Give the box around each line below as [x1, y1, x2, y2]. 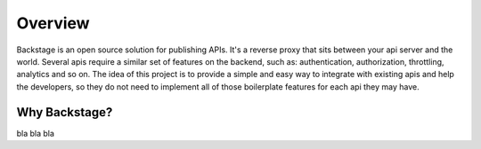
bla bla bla [16, 128, 55, 138]
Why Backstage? [16, 105, 113, 120]
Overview [16, 13, 90, 33]
